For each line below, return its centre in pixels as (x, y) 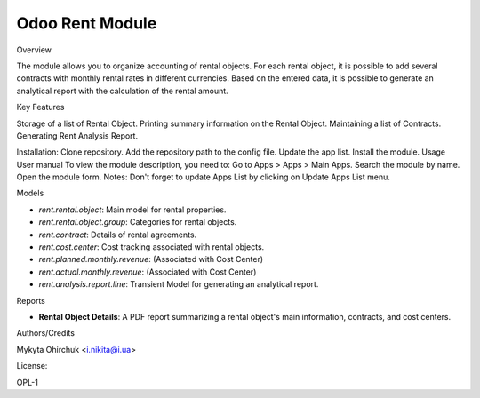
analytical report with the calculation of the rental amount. (122, 91)
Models (30, 193)
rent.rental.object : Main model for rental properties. (132, 210)
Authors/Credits (46, 333)
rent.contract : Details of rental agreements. (118, 235)
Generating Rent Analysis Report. (77, 135)
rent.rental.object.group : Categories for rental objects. (138, 222)
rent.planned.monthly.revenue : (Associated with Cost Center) (151, 259)
